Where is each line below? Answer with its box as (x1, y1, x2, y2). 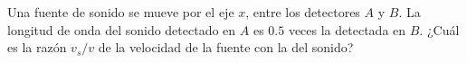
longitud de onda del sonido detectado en (7, 20, 236, 39)
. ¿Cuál (419, 20, 460, 39)
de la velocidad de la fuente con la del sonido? (98, 38, 354, 57)
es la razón (7, 38, 67, 57)
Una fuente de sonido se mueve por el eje (7, 3, 234, 21)
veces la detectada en (288, 20, 406, 39)
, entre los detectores (245, 3, 360, 21)
